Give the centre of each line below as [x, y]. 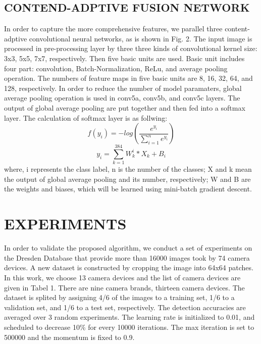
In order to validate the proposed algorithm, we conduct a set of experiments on [128, 248]
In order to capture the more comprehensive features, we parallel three [113, 29]
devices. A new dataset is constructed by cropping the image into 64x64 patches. [129, 267]
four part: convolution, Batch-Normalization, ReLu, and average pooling [116, 68]
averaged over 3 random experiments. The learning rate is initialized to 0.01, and [129, 317]
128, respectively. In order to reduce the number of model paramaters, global [123, 88]
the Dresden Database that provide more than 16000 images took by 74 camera [127, 257]
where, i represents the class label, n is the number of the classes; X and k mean [128, 169]
